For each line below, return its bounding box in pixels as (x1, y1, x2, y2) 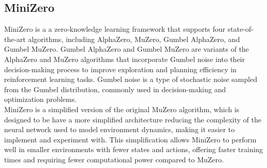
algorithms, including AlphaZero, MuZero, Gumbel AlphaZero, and (28, 33, 240, 44)
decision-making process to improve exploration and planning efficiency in (4, 64, 237, 74)
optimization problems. (4, 94, 77, 104)
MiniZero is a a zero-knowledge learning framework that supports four (4, 24, 225, 34)
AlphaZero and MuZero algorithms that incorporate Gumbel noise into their (4, 53, 245, 64)
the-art (4, 33, 26, 44)
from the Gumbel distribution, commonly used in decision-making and (4, 83, 226, 94)
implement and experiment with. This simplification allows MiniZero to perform (4, 134, 257, 144)
